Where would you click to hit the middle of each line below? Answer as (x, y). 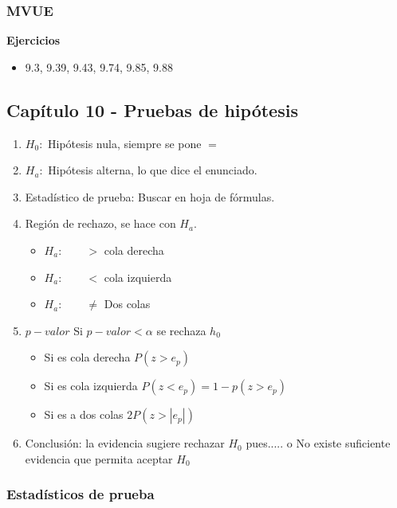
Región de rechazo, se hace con (100, 223)
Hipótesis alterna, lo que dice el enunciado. (153, 170)
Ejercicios (33, 40)
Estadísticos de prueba (81, 494)
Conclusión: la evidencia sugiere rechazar (125, 443)
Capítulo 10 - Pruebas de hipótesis (152, 109)
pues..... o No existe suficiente (318, 443)
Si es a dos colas (84, 414)
